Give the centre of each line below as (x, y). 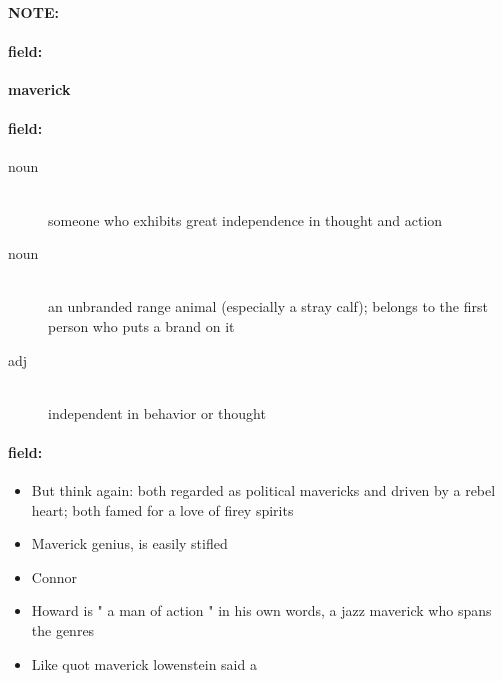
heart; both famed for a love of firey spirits (162, 509)
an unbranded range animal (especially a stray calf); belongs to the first (268, 306)
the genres (63, 630)
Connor (54, 576)
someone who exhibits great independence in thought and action (245, 219)
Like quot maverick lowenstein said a (144, 663)
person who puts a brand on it (141, 325)
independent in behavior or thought (157, 412)
